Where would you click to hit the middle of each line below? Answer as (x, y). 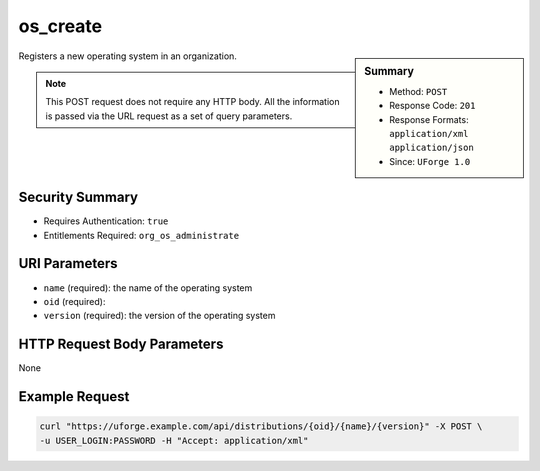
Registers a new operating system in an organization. (127, 56)
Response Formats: (429, 119)
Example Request (74, 396)
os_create (60, 26)
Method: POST (418, 91)
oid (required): (74, 301)
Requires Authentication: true (106, 221)
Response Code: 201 (432, 106)
